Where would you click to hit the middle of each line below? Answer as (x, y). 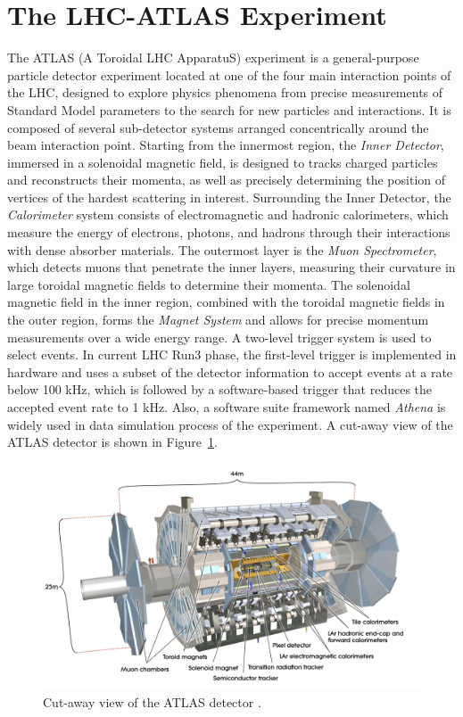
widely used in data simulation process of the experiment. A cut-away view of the (230, 424)
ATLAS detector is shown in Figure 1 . (112, 442)
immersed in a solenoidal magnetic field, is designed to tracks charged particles (223, 162)
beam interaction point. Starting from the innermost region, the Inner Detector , (226, 145)
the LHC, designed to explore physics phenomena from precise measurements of (225, 92)
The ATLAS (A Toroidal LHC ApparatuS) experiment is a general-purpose (213, 58)
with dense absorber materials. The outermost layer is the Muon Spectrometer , (222, 249)
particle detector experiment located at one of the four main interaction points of (229, 74)
